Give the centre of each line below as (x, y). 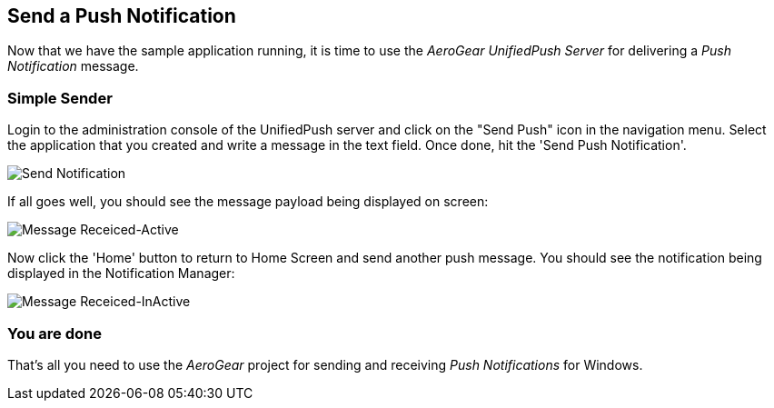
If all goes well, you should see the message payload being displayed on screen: (248, 202)
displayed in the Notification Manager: (121, 274)
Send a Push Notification (122, 16)
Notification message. (73, 66)
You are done (55, 333)
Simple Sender (60, 98)
